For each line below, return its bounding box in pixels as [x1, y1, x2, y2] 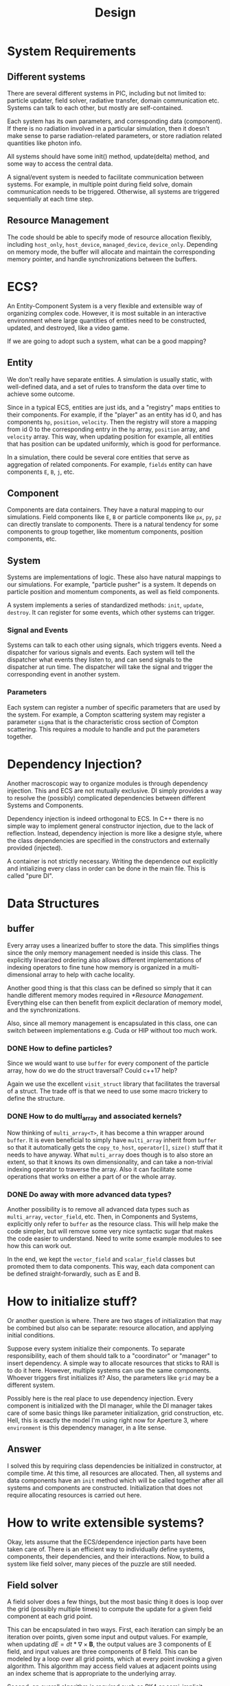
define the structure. [7, 1095, 65, 1103]
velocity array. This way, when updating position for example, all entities [7, 432, 214, 441]
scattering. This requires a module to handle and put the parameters [7, 725, 200, 733]
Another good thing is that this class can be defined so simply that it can [7, 983, 212, 992]
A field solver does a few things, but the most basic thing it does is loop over [7, 1597, 224, 1606]
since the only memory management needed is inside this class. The [7, 948, 201, 956]
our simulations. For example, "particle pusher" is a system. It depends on [7, 580, 216, 589]
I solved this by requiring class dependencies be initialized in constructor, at [7, 1461, 222, 1469]
